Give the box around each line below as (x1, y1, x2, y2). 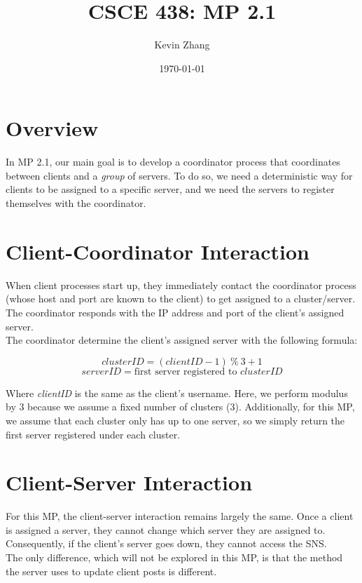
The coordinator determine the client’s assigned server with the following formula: (6, 333, 358, 347)
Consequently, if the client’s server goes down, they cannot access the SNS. (6, 536, 327, 551)
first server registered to (134, 366, 237, 377)
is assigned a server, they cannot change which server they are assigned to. (6, 522, 326, 537)
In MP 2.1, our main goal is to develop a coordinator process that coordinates (6, 154, 340, 169)
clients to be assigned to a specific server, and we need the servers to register (6, 182, 335, 196)
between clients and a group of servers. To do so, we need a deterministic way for (6, 168, 353, 182)
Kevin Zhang (154, 37, 210, 52)
